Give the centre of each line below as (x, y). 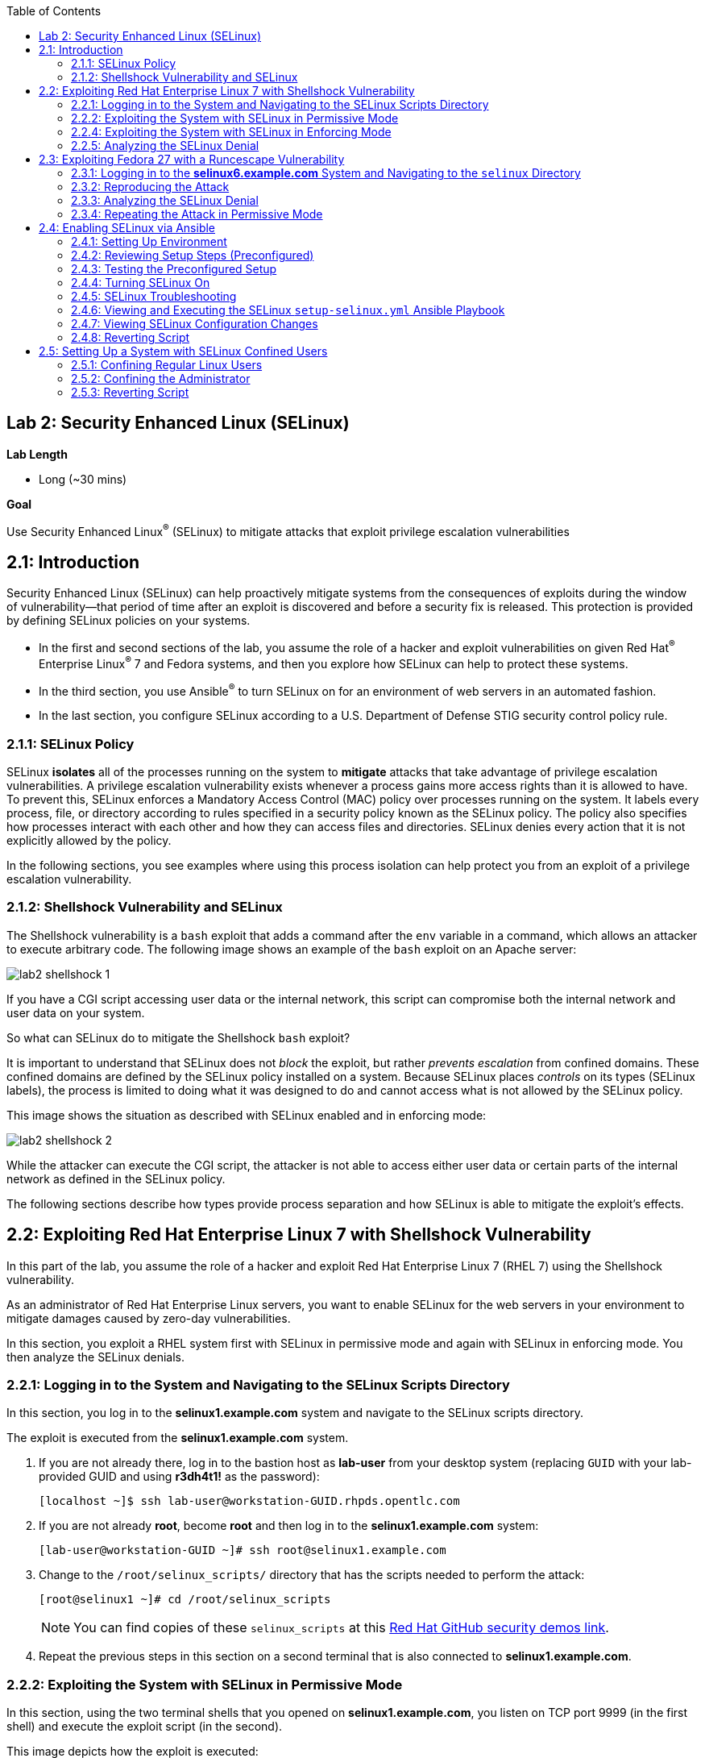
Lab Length (37, 454)
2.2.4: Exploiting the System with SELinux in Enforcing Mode (231, 132)
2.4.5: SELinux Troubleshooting (154, 296)
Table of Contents (54, 11)
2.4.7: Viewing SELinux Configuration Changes (195, 324)
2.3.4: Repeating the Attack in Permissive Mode (197, 214)
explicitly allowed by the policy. (89, 841)
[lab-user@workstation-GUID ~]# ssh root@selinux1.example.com (243, 1550)
